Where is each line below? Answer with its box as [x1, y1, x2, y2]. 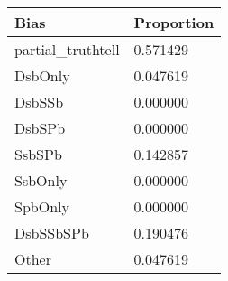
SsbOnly [14, 170, 68, 191]
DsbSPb [14, 117, 66, 138]
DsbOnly [14, 65, 70, 86]
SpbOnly [14, 196, 69, 217]
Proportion [133, 12, 214, 33]
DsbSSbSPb [14, 222, 89, 243]
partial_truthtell [14, 39, 120, 60]
